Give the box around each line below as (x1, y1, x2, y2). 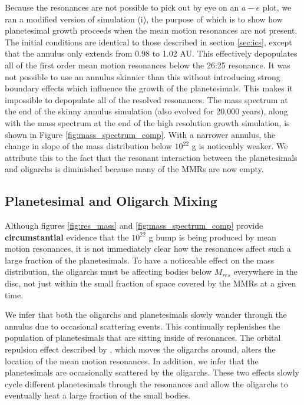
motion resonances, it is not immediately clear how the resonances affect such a (5, 242, 291, 255)
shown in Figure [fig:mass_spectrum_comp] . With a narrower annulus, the (5, 128, 276, 140)
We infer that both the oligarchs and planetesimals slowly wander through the (5, 308, 287, 321)
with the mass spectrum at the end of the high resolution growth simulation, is (5, 116, 290, 129)
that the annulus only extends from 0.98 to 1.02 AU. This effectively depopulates (5, 47, 298, 60)
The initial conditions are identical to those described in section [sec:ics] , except (5, 35, 292, 48)
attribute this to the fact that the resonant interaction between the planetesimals (5, 151, 298, 163)
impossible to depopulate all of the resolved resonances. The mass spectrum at (5, 93, 288, 106)
